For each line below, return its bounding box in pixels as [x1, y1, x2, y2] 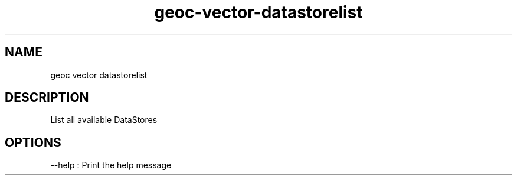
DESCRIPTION [5, 90, 89, 105]
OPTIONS [5, 135, 61, 150]
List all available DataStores [50, 115, 158, 125]
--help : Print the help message [50, 160, 172, 171]
